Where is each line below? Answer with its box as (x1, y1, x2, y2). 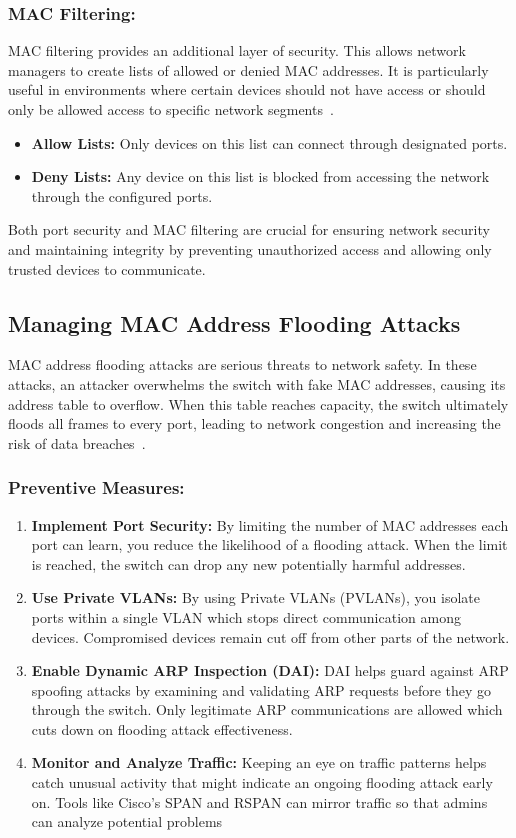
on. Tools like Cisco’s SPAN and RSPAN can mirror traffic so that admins (31, 791, 488, 812)
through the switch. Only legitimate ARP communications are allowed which (31, 699, 503, 720)
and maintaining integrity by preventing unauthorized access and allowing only (8, 238, 492, 259)
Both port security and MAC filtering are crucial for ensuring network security (8, 219, 490, 240)
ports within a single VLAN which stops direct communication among (31, 606, 461, 627)
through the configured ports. (31, 185, 213, 206)
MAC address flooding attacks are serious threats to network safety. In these (8, 354, 477, 375)
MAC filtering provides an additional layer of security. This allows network (8, 40, 466, 61)
